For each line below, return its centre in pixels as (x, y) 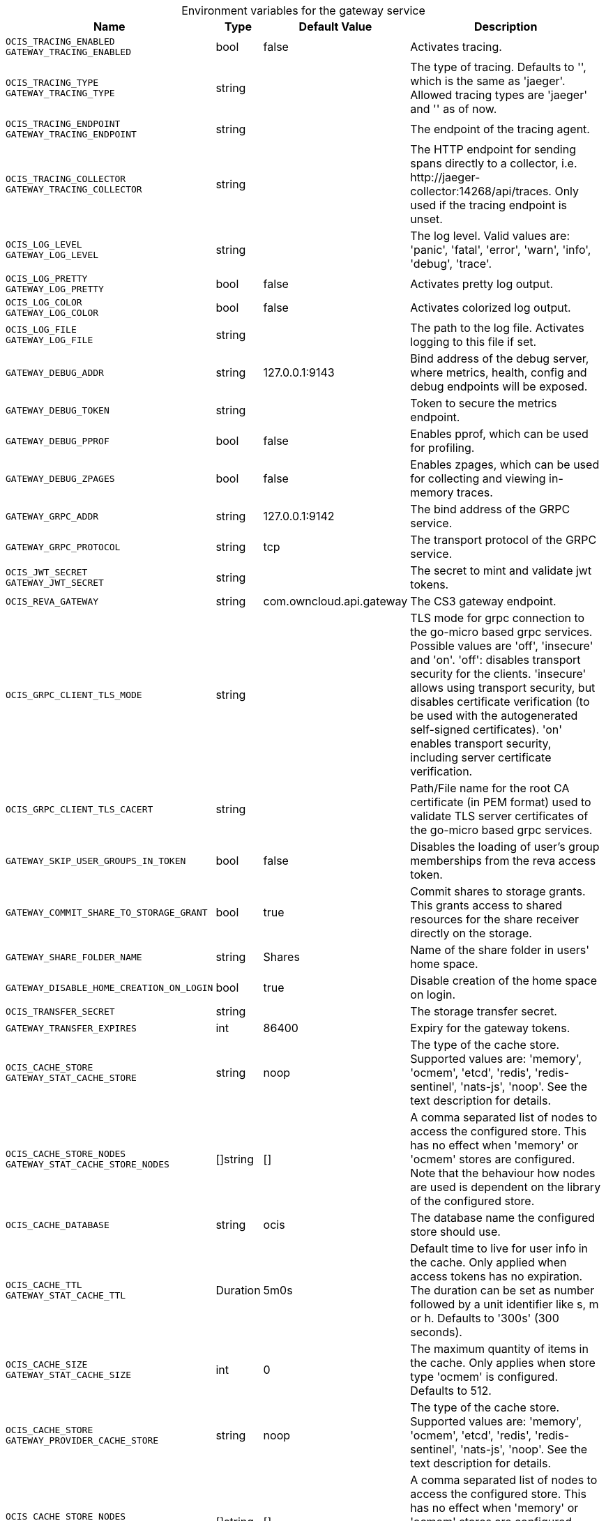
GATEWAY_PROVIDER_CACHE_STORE (82, 1440)
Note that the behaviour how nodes (503, 1173)
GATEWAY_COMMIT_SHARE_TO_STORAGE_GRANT (107, 912)
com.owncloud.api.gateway (335, 601)
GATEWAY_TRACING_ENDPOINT (71, 134)
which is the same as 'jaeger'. (488, 81)
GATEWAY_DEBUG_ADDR (55, 372)
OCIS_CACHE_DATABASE (58, 1225)
